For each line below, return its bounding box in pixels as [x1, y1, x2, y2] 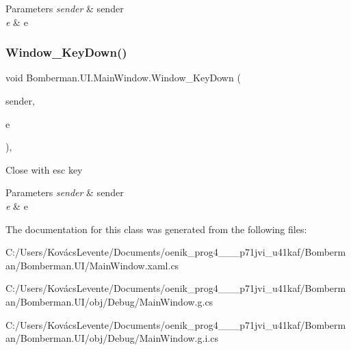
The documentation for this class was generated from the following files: [5, 221, 307, 236]
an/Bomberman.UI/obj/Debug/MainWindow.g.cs [5, 294, 213, 308]
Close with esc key [5, 162, 83, 176]
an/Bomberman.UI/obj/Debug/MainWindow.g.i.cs [5, 331, 218, 345]
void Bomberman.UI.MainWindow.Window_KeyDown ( [5, 70, 241, 85]
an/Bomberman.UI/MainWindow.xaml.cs [5, 258, 179, 272]
